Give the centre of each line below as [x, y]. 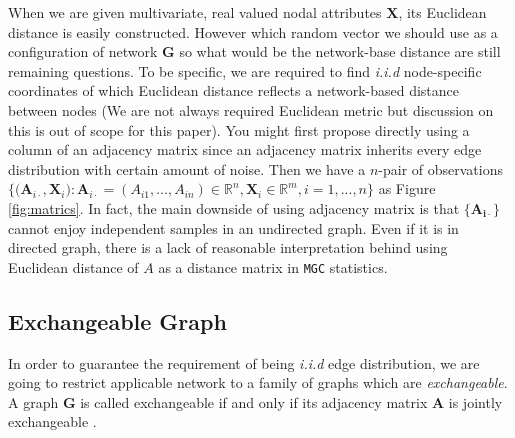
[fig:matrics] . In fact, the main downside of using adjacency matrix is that [234, 207]
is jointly [475, 401]
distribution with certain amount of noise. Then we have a [187, 168]
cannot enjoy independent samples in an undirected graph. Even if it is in [233, 227]
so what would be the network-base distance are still [340, 51]
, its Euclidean [442, 12]
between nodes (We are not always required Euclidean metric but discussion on [251, 109]
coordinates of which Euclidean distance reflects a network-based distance [234, 90]
